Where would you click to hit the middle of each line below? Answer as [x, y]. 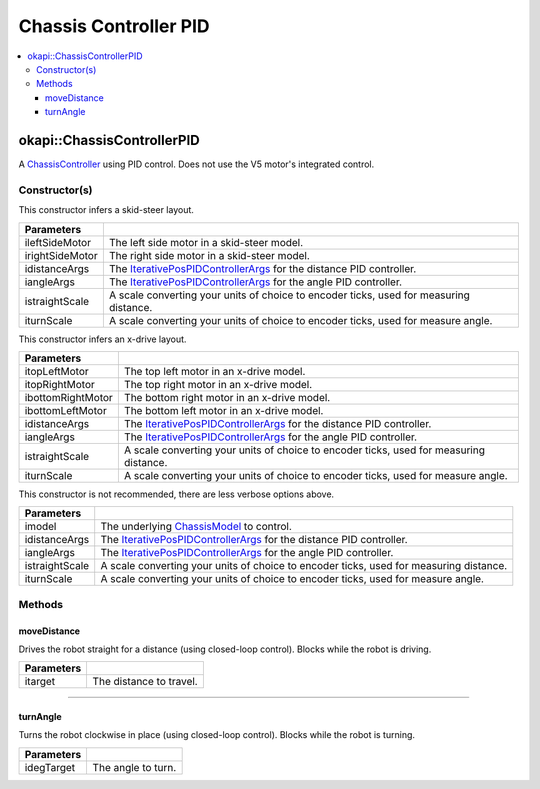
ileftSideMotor [58, 242]
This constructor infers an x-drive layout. [102, 339]
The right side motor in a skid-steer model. [209, 255]
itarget [40, 682]
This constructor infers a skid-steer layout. [106, 210]
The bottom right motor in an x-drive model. [227, 397]
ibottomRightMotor [69, 397]
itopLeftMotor [56, 371]
